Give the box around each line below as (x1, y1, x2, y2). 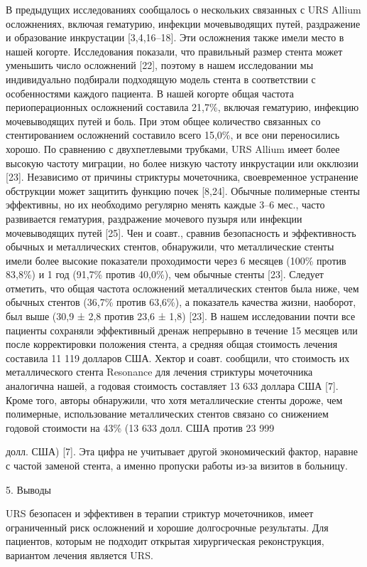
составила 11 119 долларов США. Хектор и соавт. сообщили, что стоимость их (6, 350, 350, 365)
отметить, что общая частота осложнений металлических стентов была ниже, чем (6, 280, 359, 295)
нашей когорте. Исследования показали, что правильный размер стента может (6, 43, 343, 58)
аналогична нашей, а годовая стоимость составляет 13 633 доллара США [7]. (6, 378, 339, 393)
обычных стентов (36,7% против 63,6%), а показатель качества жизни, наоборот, (6, 295, 356, 309)
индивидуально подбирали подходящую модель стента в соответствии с (6, 71, 316, 86)
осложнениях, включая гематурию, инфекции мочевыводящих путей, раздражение (6, 16, 361, 31)
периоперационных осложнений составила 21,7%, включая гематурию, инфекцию (6, 100, 359, 115)
